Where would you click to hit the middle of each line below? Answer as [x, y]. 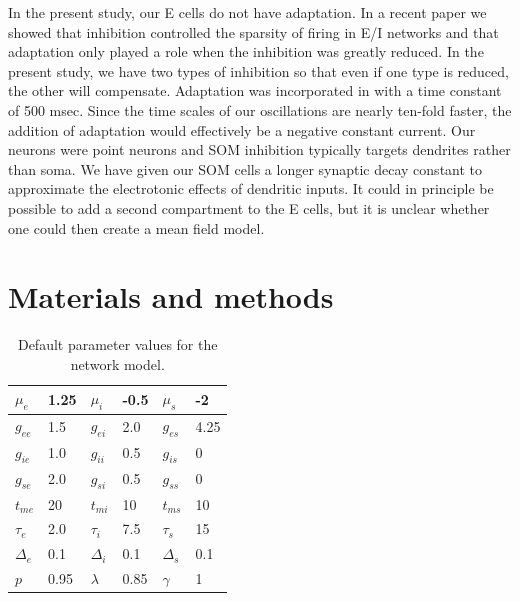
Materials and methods [171, 296]
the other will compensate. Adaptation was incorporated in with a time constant [255, 90]
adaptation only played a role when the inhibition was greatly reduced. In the [246, 51]
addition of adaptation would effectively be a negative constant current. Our [242, 129]
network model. [117, 363]
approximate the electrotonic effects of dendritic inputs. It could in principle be [251, 188]
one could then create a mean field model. [136, 227]
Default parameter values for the [117, 344]
